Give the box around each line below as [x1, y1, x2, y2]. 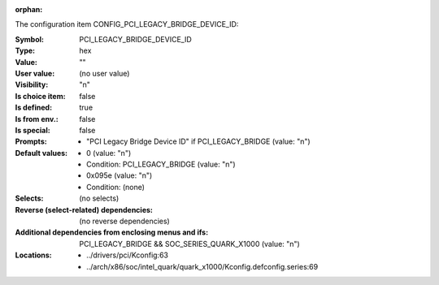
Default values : [15, 148, 68, 158]
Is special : [15, 125, 50, 135]
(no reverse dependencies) [79, 216, 170, 227]
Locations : [15, 250, 52, 260]
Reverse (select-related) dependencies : [15, 205, 154, 214]
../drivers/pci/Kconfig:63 [86, 250, 168, 260]
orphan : [15, 5, 43, 14]
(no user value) [79, 68, 130, 78]
